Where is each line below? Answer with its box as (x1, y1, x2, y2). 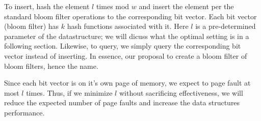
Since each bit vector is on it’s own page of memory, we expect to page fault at (4, 77, 251, 88)
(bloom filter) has (4, 21, 59, 31)
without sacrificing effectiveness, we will (119, 87, 243, 98)
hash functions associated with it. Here (67, 21, 189, 31)
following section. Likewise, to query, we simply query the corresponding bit (4, 41, 241, 51)
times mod (96, 1, 129, 11)
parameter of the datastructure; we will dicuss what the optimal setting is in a (4, 30, 249, 41)
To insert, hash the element (4, 1, 90, 11)
